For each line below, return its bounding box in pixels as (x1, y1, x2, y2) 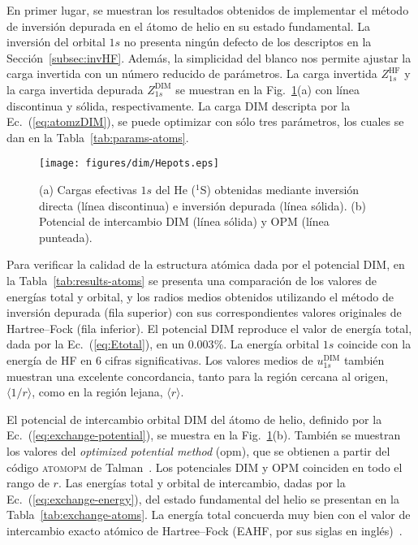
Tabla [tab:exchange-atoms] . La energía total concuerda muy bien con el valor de (6, 506, 411, 523)
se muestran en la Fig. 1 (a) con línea (175, 80, 360, 97)
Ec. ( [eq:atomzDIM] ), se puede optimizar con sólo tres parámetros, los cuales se (6, 113, 404, 130)
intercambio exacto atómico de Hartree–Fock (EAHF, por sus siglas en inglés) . (6, 521, 403, 539)
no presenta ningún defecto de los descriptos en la (123, 33, 372, 50)
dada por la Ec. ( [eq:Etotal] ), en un (6, 335, 185, 353)
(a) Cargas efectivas (39, 181, 137, 197)
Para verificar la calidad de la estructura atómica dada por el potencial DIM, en (6, 256, 405, 273)
